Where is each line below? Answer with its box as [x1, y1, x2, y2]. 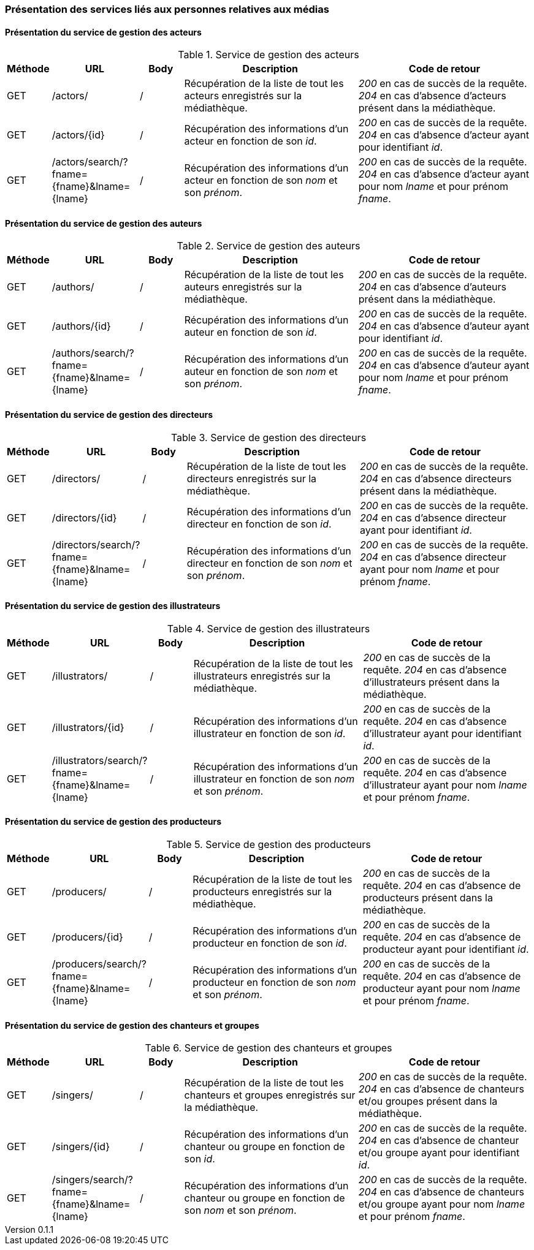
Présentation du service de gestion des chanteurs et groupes [5, 1020, 259, 1031]
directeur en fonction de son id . [186, 517, 332, 530]
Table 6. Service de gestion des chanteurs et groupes [145, 1042, 392, 1055]
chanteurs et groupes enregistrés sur [184, 1089, 356, 1102]
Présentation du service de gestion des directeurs [5, 409, 213, 420]
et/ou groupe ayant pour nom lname [358, 1198, 525, 1211]
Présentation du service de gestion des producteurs [5, 816, 222, 827]
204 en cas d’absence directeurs [359, 472, 512, 485]
